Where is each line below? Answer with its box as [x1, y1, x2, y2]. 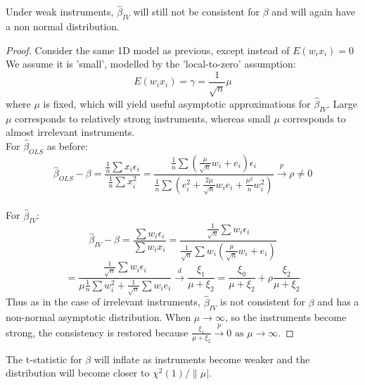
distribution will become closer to [6, 365, 150, 380]
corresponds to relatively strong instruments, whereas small [15, 111, 271, 125]
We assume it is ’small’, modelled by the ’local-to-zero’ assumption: [6, 56, 296, 71]
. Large [326, 96, 357, 111]
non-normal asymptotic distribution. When [6, 309, 191, 324]
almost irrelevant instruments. [6, 125, 135, 139]
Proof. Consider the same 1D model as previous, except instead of [6, 42, 290, 57]
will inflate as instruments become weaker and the [94, 351, 310, 366]
